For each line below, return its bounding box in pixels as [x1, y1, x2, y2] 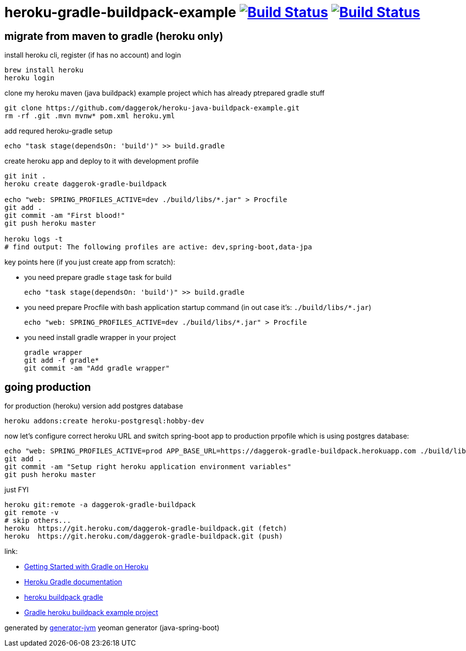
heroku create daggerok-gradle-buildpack [4, 180, 167, 188]
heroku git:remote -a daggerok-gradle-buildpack [4, 501, 196, 509]
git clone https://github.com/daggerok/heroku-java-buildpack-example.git [4, 104, 300, 112]
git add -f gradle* [24, 356, 99, 365]
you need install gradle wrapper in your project [24, 333, 176, 342]
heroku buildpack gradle [24, 593, 104, 602]
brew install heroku [4, 66, 84, 74]
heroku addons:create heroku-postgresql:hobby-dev [4, 417, 204, 425]
